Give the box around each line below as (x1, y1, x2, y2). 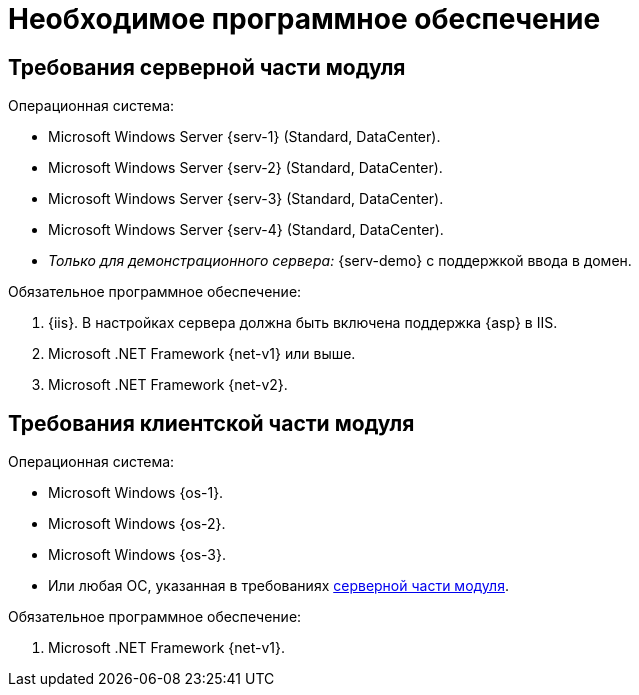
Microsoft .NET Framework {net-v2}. (48, 376, 288, 394)
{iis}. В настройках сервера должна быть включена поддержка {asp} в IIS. (48, 314, 558, 332)
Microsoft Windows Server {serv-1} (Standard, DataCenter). (48, 128, 441, 146)
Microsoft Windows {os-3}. (48, 546, 226, 564)
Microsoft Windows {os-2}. (48, 515, 226, 533)
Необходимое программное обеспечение (8, 2, 601, 36)
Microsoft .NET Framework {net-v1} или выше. (48, 345, 356, 363)
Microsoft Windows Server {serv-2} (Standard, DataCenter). (48, 159, 443, 177)
